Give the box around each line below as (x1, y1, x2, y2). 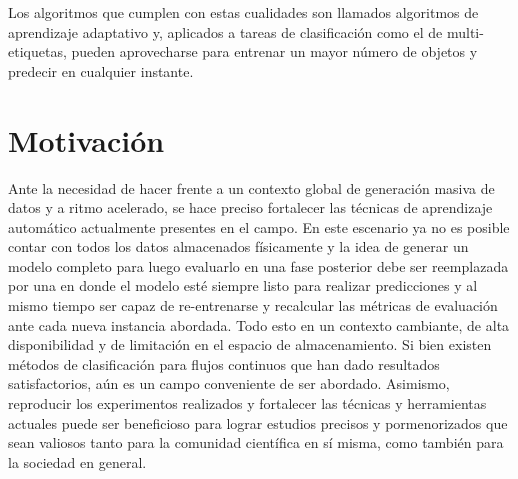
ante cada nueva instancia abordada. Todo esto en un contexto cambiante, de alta (8, 314, 510, 335)
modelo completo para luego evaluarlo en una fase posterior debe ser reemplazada (8, 255, 509, 276)
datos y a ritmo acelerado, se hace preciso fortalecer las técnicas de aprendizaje (8, 197, 493, 218)
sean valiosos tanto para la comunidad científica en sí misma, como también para (8, 432, 504, 453)
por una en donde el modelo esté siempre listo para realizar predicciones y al (8, 275, 478, 296)
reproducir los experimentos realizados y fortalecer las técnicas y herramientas (8, 393, 487, 414)
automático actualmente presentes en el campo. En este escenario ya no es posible (8, 216, 510, 237)
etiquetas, (8, 41, 67, 62)
